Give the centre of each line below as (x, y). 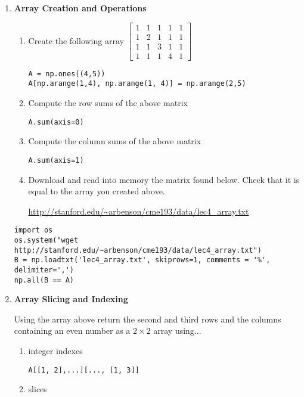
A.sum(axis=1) (56, 160)
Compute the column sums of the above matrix (115, 141)
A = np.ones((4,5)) (67, 74)
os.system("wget (46, 240)
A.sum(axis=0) (56, 122)
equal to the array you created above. (97, 191)
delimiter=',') (44, 270)
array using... (177, 331)
